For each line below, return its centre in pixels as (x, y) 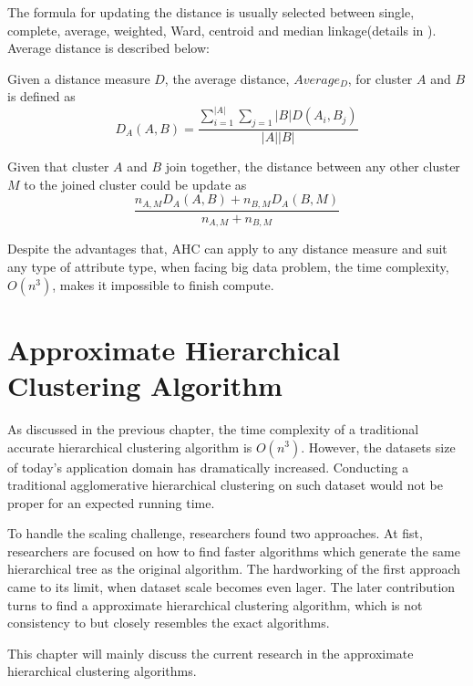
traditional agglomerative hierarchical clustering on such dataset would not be (226, 485)
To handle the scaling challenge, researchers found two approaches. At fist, (215, 533)
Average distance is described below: (108, 48)
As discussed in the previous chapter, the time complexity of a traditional (213, 428)
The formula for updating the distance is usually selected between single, (211, 12)
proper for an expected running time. (111, 502)
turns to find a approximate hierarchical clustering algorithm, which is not (215, 604)
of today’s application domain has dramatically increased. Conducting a (208, 467)
